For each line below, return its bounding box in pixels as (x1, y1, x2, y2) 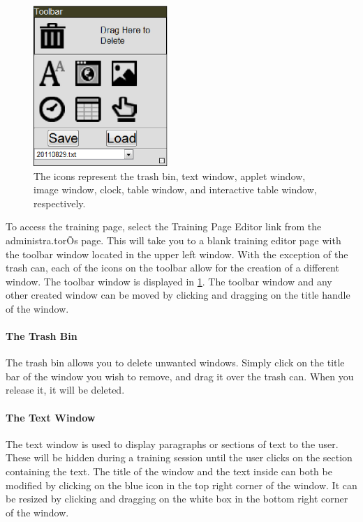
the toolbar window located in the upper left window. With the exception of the (6, 246, 348, 261)
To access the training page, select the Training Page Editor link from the (6, 219, 322, 234)
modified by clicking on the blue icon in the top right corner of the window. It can (6, 477, 357, 492)
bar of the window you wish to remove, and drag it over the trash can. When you (6, 368, 354, 383)
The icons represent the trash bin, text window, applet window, (34, 168, 306, 183)
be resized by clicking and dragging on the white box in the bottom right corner (6, 491, 348, 506)
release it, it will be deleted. (6, 382, 125, 397)
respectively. (34, 195, 86, 210)
